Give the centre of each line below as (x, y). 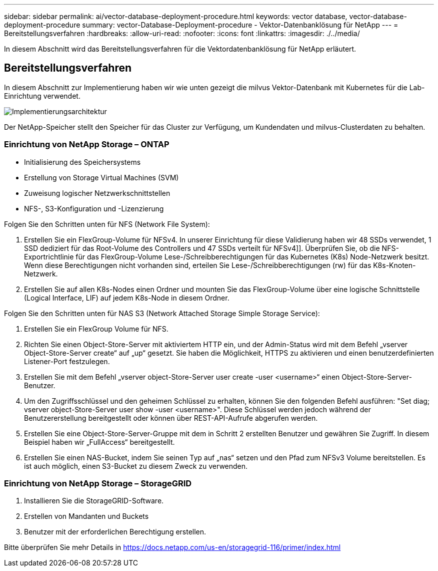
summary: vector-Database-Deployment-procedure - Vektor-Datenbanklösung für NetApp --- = (240, 25)
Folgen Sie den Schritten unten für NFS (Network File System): (107, 224)
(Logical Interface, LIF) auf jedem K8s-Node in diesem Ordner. (127, 298)
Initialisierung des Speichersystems (82, 162)
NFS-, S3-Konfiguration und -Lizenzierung (94, 208)
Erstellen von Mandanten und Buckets (86, 516)
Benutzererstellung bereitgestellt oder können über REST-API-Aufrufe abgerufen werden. (171, 418)
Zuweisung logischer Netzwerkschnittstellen (97, 193)
